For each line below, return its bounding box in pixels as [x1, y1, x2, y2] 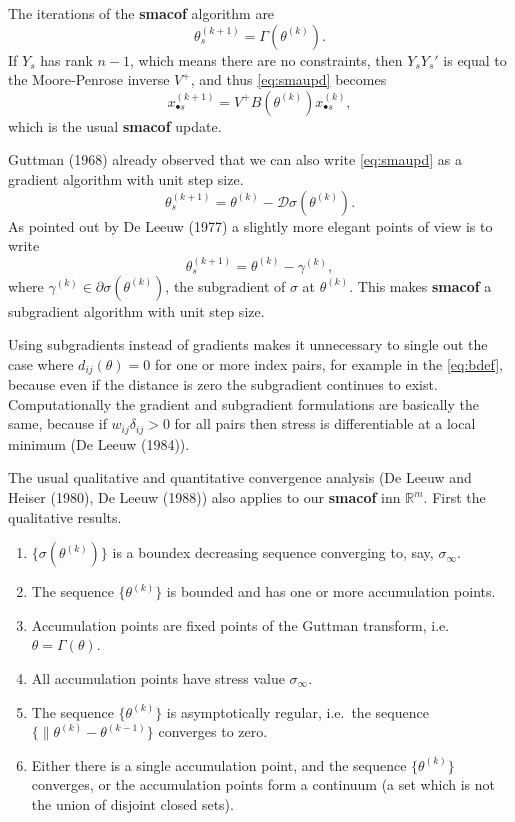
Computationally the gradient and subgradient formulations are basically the [8, 393, 480, 414]
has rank [40, 49, 93, 70]
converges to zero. [158, 721, 268, 742]
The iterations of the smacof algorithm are [8, 3, 275, 23]
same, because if [8, 413, 107, 434]
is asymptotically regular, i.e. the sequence [166, 701, 429, 722]
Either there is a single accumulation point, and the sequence [31, 754, 407, 775]
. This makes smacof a [349, 275, 492, 296]
